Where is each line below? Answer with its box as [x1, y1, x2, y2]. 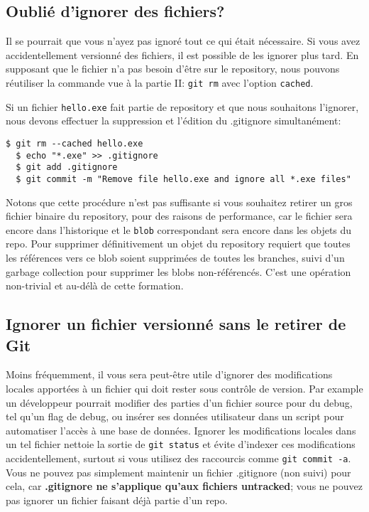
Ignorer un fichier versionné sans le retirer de [6, 313, 346, 335]
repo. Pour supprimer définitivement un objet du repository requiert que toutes [6, 236, 351, 251]
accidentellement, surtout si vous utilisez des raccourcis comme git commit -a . [6, 450, 351, 465]
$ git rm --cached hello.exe [6, 138, 143, 149]
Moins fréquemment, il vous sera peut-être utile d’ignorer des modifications [6, 367, 333, 382]
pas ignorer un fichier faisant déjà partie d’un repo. [6, 492, 228, 507]
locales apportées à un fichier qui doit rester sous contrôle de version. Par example [6, 380, 363, 395]
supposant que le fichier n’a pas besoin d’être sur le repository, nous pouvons [6, 61, 340, 76]
